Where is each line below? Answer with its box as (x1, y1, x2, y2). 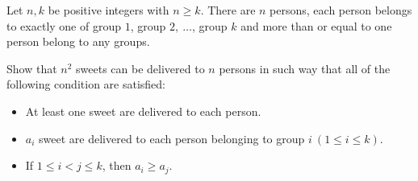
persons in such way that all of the (219, 60, 391, 76)
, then (102, 157, 132, 174)
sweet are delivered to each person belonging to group (39, 130, 305, 146)
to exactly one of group (6, 17, 121, 34)
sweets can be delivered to (76, 60, 205, 76)
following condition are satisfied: (6, 76, 165, 93)
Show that (6, 60, 57, 76)
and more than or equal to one (240, 17, 392, 34)
